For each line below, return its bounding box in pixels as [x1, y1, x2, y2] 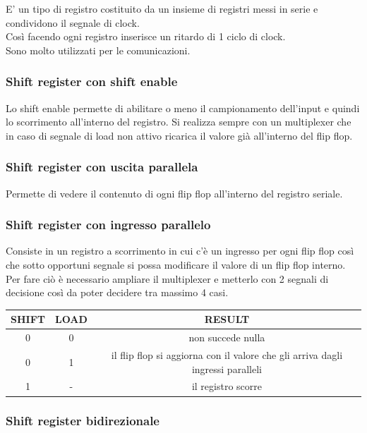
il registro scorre [191, 379, 262, 394]
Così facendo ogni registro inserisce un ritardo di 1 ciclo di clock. [6, 29, 286, 44]
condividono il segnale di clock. [6, 15, 140, 30]
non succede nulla [188, 330, 265, 345]
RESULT [204, 312, 250, 327]
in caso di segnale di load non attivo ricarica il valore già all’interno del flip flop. [6, 128, 353, 142]
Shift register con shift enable [6, 73, 178, 90]
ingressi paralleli [191, 361, 262, 376]
